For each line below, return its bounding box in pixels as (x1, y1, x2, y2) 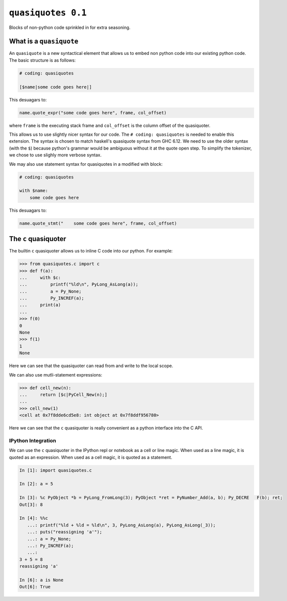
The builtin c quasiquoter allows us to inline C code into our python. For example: (9, 248, 173, 254)
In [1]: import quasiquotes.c (19, 467, 92, 473)
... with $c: (19, 275, 61, 280)
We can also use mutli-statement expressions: (9, 372, 102, 377)
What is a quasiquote (9, 37, 78, 46)
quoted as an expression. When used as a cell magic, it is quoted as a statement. (9, 454, 172, 460)
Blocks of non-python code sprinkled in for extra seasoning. (9, 25, 131, 30)
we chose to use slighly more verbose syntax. (9, 152, 102, 158)
